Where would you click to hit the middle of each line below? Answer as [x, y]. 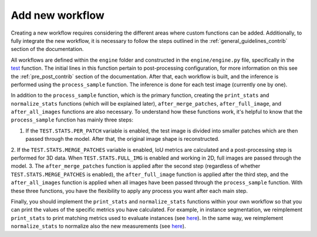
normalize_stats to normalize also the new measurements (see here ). [98, 226]
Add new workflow [58, 15]
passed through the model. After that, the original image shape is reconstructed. [122, 139]
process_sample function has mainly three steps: [72, 120]
